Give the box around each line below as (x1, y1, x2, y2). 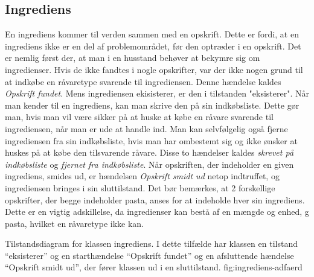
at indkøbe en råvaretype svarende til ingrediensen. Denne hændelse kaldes (5, 75, 281, 88)
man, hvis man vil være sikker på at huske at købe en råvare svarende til (5, 110, 274, 123)
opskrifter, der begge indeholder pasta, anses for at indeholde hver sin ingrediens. (5, 193, 305, 206)
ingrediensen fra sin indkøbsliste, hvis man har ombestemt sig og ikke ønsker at (5, 134, 298, 147)
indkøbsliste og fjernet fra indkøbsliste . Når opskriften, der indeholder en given (5, 158, 294, 170)
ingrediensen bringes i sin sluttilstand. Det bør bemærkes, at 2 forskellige (5, 181, 275, 194)
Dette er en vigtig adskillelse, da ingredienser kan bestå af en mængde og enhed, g (5, 205, 309, 218)
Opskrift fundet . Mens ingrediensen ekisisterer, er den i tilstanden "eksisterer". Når (5, 87, 309, 100)
